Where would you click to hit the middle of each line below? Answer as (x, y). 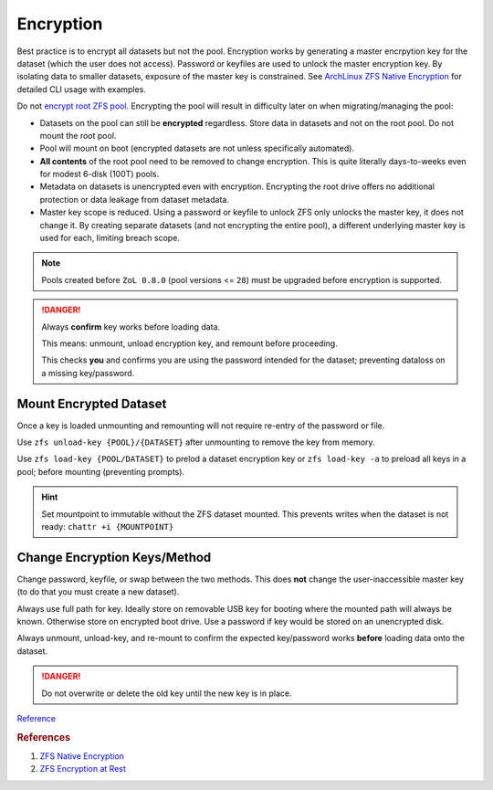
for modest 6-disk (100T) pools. (100, 174)
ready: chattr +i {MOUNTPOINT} (108, 527)
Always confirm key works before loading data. (131, 327)
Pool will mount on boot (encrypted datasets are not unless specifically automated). (197, 148)
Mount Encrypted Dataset (92, 403)
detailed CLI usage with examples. (81, 89)
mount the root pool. (78, 135)
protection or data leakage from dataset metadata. (135, 199)
